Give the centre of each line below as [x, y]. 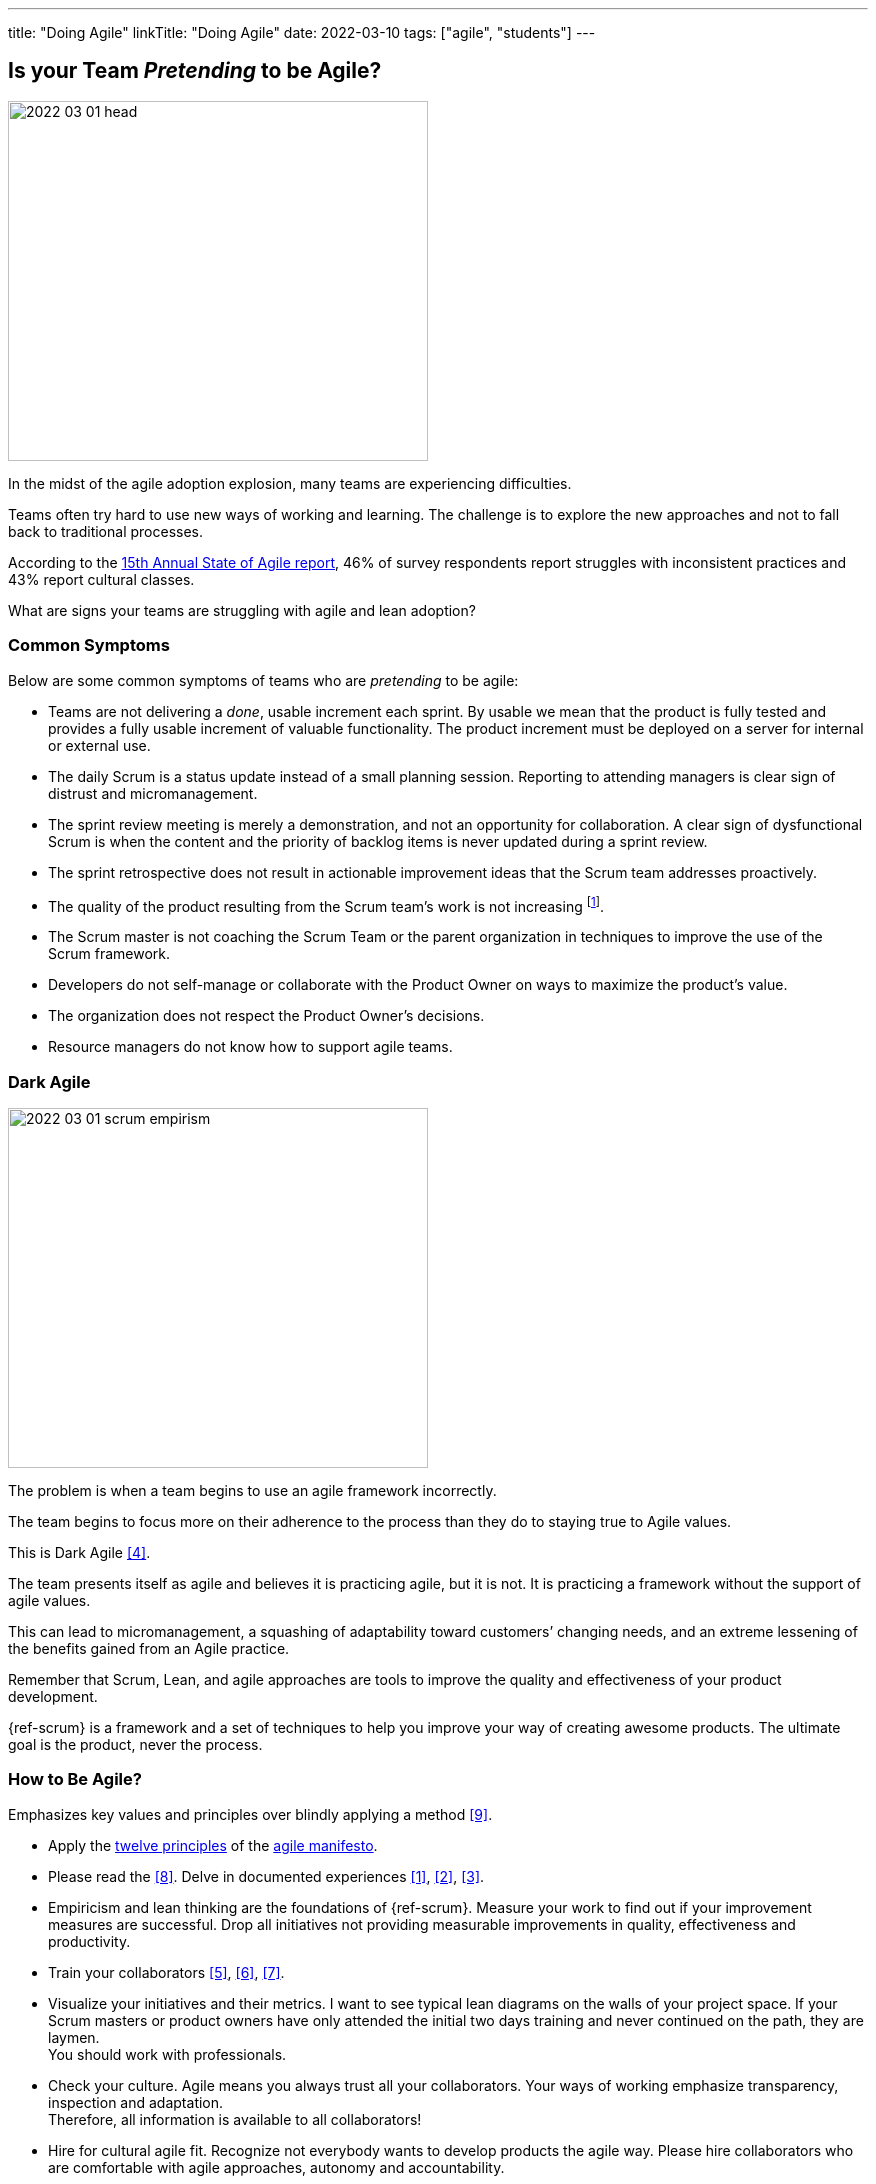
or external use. [99, 745]
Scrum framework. [109, 954]
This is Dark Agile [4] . [79, 1552]
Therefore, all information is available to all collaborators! [235, 2119]
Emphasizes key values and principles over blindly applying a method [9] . [250, 1814]
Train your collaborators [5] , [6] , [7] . [166, 1972]
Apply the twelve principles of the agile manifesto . [213, 1845]
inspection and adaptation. [136, 2102]
